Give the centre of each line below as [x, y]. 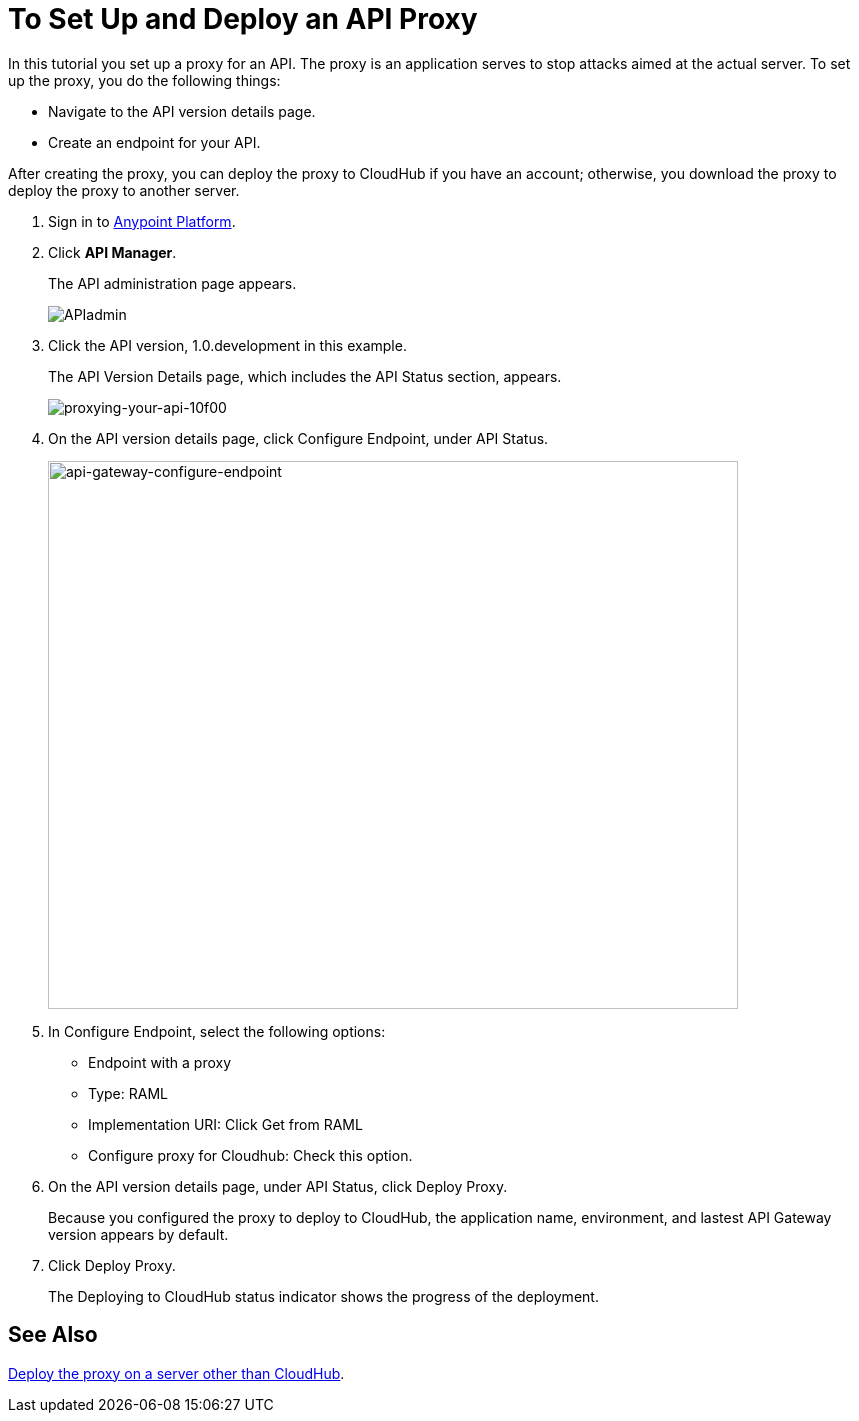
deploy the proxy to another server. [124, 190]
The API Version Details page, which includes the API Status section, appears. [305, 376]
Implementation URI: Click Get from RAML [225, 1124]
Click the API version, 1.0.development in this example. [227, 345]
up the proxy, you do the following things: [144, 80]
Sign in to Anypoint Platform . [142, 221]
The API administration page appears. [172, 283]
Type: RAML [128, 1093]
